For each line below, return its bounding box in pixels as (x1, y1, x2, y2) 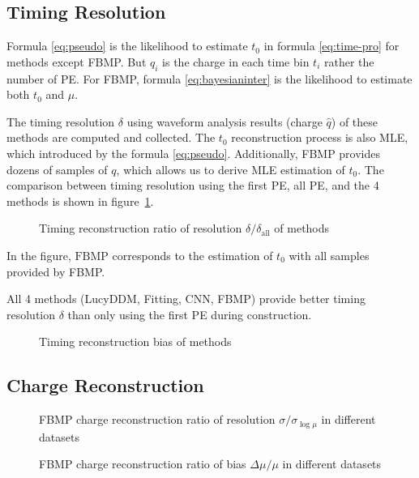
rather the (323, 53, 374, 70)
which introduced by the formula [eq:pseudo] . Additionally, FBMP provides (6, 144, 381, 161)
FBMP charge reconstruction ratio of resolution (39, 411, 276, 428)
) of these (331, 113, 378, 130)
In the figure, (6, 246, 71, 263)
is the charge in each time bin (162, 53, 310, 70)
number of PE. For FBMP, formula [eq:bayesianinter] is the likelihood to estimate (6, 70, 413, 87)
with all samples (289, 246, 370, 263)
